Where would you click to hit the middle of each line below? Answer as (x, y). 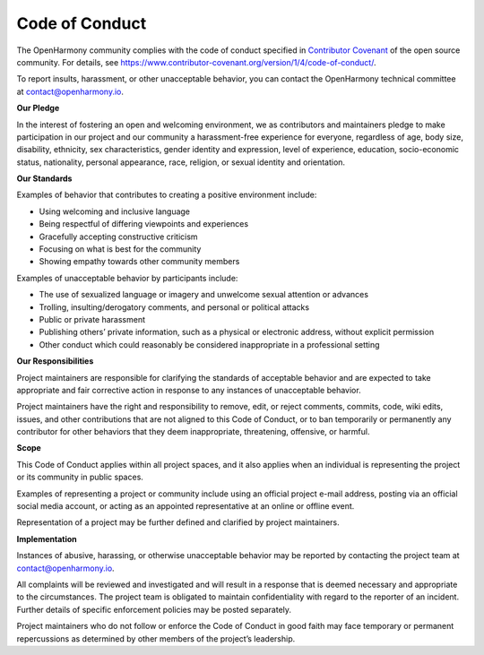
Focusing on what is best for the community (120, 249)
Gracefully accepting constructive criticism (118, 237)
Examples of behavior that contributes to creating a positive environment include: (167, 195)
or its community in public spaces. (80, 477)
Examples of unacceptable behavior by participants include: (127, 278)
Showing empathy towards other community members (139, 262)
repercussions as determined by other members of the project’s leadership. (156, 638)
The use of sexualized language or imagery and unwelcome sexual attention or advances (204, 295)
